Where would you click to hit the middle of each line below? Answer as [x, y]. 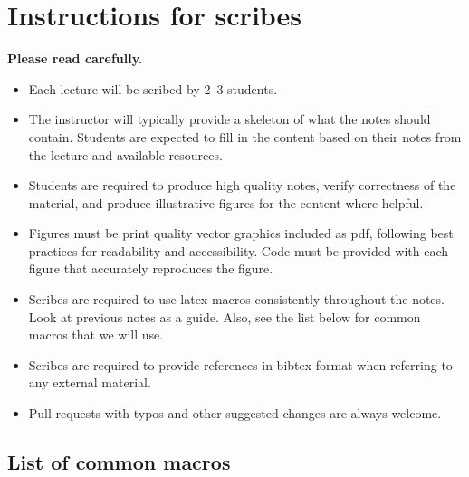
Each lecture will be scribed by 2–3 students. [153, 88]
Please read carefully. [75, 58]
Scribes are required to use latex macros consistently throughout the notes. [236, 299]
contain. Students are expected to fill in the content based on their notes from [245, 136]
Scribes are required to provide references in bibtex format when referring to [240, 364]
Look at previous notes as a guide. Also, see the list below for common [225, 316]
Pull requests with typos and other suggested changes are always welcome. [235, 413]
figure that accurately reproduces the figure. [151, 268]
